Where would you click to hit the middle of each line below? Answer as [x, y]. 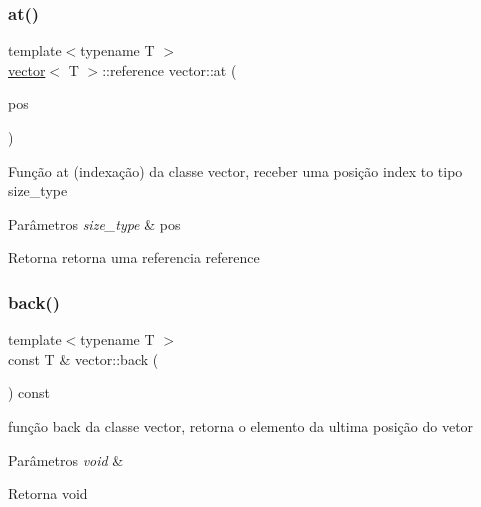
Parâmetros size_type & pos [94, 223]
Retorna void [48, 493]
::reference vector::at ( [169, 69]
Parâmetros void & [66, 459]
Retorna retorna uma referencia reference [134, 257]
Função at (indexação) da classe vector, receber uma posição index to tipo [235, 170]
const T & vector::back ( [83, 358]
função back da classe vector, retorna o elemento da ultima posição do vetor [241, 425]
